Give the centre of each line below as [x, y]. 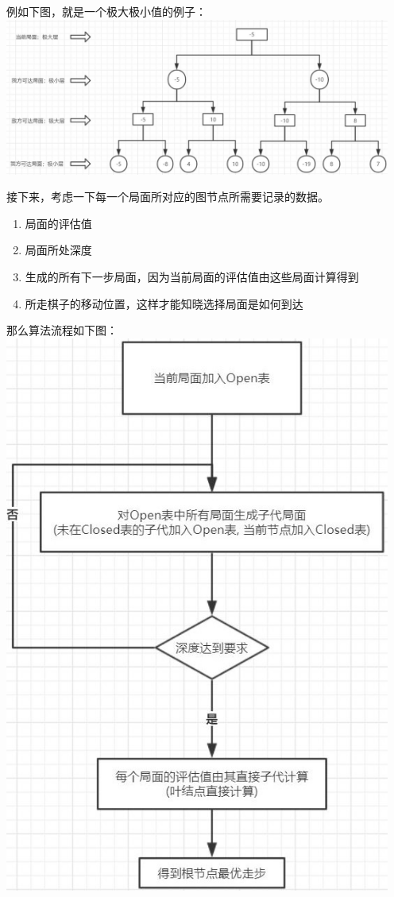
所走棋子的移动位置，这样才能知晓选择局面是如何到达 [164, 303]
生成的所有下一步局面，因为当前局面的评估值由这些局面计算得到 [192, 276]
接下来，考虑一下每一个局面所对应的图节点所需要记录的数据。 [168, 197]
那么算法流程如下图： [62, 330]
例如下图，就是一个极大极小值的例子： [106, 11]
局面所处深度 [58, 250]
